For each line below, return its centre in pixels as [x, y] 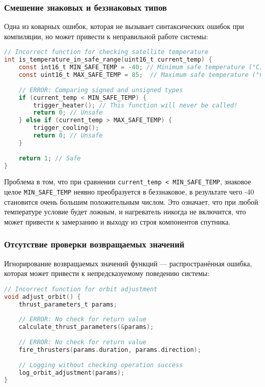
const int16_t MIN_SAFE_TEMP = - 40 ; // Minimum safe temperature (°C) [141, 67]
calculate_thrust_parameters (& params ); [86, 327]
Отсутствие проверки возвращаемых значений [94, 244]
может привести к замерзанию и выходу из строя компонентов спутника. [117, 221]
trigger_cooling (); [66, 128]
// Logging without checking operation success [101, 365]
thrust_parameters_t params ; [68, 304]
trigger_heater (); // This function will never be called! [136, 105]
